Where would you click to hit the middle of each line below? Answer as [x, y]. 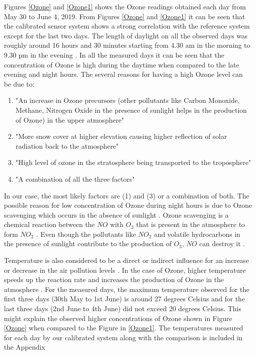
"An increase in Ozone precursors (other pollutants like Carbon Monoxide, [128, 100]
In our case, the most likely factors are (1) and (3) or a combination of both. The [127, 195]
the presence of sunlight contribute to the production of [88, 243]
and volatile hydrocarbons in [197, 234]
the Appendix [25, 347]
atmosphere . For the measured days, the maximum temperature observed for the [127, 289]
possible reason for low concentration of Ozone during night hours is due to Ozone [128, 205]
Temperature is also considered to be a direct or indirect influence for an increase [127, 260]
